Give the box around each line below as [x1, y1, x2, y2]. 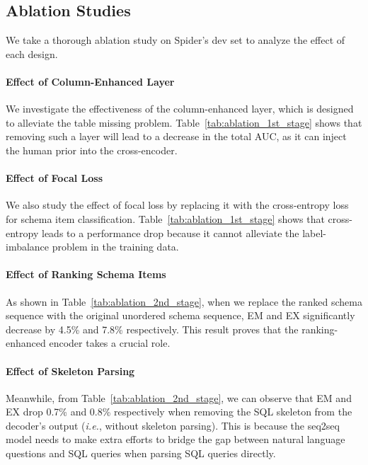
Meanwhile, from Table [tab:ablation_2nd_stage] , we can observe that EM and [6, 390, 352, 405]
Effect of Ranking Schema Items [6, 267, 166, 282]
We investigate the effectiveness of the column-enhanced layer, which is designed [6, 101, 354, 116]
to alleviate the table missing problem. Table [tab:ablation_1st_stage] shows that [6, 115, 362, 130]
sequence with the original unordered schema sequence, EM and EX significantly [6, 308, 355, 323]
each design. [6, 46, 58, 61]
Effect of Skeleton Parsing [6, 363, 135, 378]
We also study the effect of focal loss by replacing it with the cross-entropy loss [6, 197, 349, 212]
